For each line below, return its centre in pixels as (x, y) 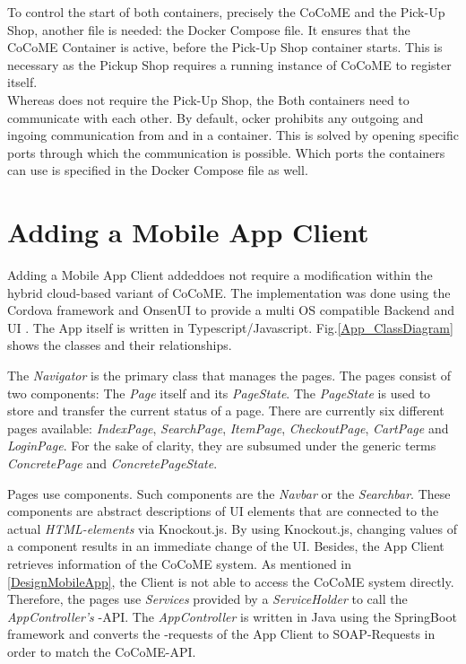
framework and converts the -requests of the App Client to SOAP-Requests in (221, 634)
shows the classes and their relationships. (120, 345)
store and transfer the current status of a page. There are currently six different (226, 411)
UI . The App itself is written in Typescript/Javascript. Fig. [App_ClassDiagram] (230, 327)
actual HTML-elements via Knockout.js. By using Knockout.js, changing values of (233, 528)
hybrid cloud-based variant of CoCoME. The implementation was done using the (229, 292)
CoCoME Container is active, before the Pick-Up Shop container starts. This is (225, 47)
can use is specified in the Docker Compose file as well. (158, 170)
